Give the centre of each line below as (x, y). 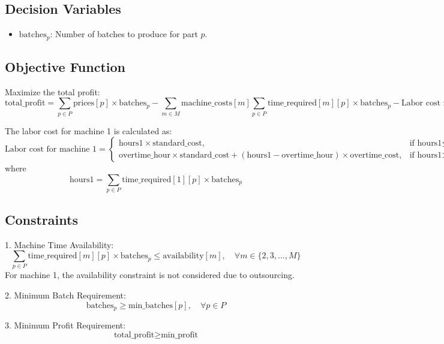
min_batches (150, 305)
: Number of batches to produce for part (124, 34)
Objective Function (65, 67)
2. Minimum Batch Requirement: (65, 295)
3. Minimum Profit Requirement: (65, 325)
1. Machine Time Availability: (59, 244)
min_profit (180, 335)
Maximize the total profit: (52, 91)
